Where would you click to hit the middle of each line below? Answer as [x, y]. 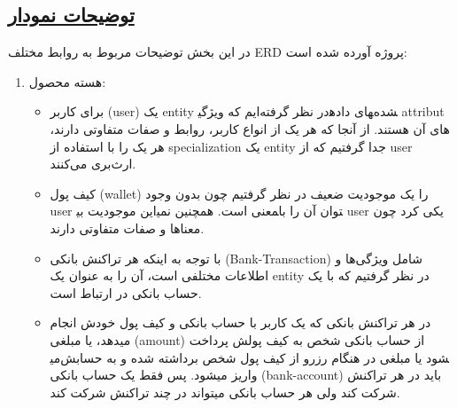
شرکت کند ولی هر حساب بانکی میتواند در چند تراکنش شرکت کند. [225, 392]
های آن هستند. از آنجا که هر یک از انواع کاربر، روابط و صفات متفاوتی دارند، [250, 128]
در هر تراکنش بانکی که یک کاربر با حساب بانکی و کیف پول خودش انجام [240, 322]
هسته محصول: [67, 81]
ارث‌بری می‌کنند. [93, 164]
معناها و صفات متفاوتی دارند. [127, 228]
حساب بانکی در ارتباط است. [126, 292]
